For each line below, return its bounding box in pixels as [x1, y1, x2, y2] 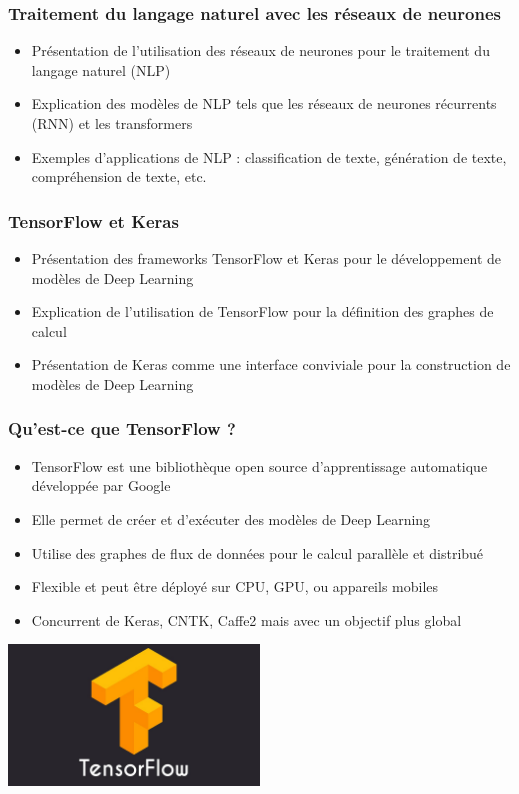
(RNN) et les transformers [31, 113, 193, 133]
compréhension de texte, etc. [31, 166, 207, 187]
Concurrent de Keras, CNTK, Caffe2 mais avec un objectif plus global [31, 609, 462, 630]
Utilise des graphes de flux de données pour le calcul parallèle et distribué [31, 542, 484, 563]
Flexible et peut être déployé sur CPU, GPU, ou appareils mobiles [31, 576, 439, 597]
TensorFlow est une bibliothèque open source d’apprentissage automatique [31, 455, 488, 476]
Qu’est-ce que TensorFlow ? [8, 416, 236, 441]
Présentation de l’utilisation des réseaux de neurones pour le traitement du [31, 40, 490, 61]
